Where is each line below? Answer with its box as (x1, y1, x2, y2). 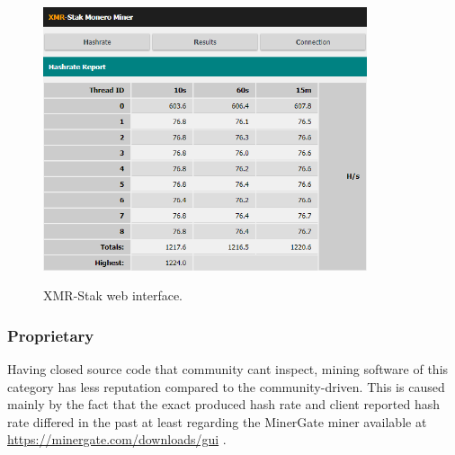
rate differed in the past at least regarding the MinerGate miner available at (7, 412, 427, 431)
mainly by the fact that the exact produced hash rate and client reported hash (7, 395, 440, 414)
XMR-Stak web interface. (43, 286, 183, 305)
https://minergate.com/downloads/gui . (7, 430, 227, 449)
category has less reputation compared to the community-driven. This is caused (7, 377, 445, 396)
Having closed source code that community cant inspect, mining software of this (7, 359, 449, 378)
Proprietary (7, 324, 94, 346)
